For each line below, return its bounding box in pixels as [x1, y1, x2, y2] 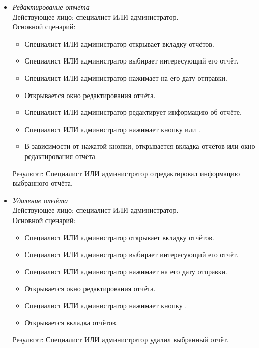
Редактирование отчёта [12, 2, 90, 12]
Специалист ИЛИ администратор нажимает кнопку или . [24, 123, 200, 134]
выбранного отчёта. [12, 178, 73, 188]
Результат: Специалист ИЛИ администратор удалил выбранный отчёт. [12, 334, 229, 345]
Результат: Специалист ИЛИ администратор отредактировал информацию [12, 168, 240, 178]
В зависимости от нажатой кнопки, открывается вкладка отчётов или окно [24, 141, 255, 151]
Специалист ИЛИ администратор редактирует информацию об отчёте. [24, 107, 242, 117]
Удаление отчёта [12, 195, 68, 205]
